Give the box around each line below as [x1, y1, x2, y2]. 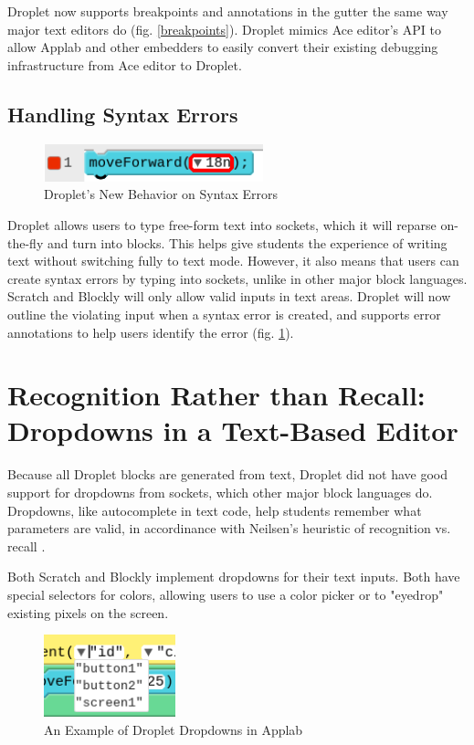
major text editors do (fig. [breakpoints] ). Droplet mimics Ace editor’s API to [7, 19, 441, 38]
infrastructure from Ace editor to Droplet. [7, 55, 242, 74]
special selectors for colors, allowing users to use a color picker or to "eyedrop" [7, 584, 444, 603]
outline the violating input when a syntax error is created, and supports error [7, 304, 441, 323]
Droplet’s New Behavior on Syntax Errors [44, 184, 279, 204]
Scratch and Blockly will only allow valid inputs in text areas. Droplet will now [7, 287, 451, 306]
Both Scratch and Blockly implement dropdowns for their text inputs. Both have [7, 567, 460, 586]
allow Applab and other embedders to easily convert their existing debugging [7, 37, 438, 57]
